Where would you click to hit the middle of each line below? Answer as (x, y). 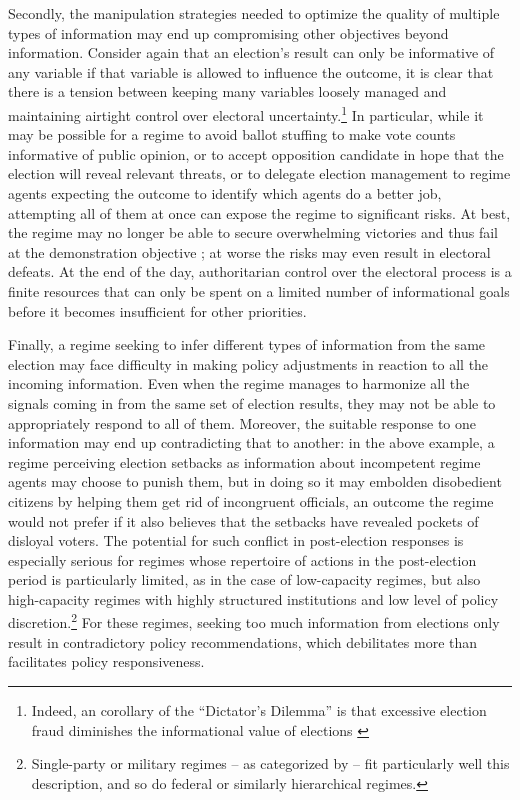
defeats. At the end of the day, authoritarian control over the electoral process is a (260, 271)
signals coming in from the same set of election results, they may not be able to (252, 402)
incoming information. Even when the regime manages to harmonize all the (239, 383)
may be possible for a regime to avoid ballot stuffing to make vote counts (232, 134)
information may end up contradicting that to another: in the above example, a (251, 442)
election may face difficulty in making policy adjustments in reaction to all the (248, 363)
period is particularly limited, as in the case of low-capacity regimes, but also (244, 579)
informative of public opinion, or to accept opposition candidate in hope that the (256, 153)
